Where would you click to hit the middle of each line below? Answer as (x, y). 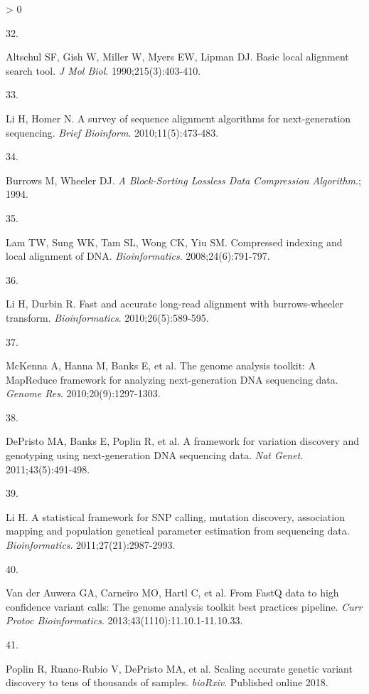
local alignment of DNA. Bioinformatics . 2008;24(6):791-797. (138, 256)
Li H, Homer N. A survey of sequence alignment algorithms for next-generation (178, 118)
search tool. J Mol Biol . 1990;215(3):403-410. (103, 70)
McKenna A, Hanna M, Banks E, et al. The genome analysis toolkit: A (161, 366)
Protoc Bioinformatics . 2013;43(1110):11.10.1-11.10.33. (124, 620)
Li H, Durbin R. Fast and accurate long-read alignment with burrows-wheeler (175, 304)
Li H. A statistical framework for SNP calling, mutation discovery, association (175, 516)
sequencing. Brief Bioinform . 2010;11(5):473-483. (112, 132)
